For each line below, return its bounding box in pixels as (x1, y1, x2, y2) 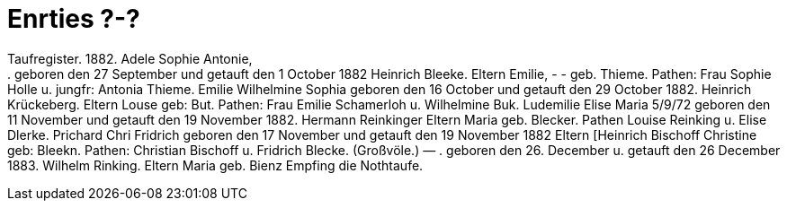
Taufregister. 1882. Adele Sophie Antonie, (7, 50, 253, 66)
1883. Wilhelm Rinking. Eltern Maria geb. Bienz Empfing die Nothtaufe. (7, 157, 424, 173)
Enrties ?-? (7, 4, 140, 34)
